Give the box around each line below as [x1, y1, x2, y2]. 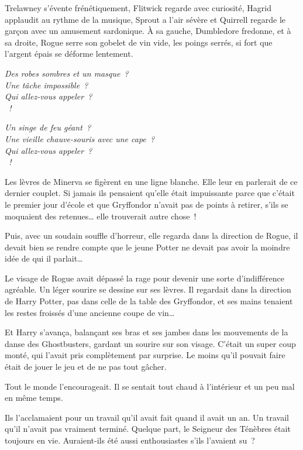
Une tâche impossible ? [5, 78, 88, 91]
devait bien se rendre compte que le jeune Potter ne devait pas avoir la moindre [5, 241, 290, 253]
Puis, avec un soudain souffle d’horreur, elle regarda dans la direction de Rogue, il [5, 229, 298, 242]
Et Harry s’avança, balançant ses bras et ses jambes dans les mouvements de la [5, 326, 288, 338]
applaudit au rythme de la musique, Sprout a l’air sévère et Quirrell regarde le [5, 13, 285, 25]
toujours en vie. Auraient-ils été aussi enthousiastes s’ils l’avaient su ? [5, 434, 255, 446]
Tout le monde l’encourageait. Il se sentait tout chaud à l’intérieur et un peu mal [5, 380, 295, 392]
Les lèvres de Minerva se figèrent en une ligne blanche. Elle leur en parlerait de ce [5, 175, 298, 187]
